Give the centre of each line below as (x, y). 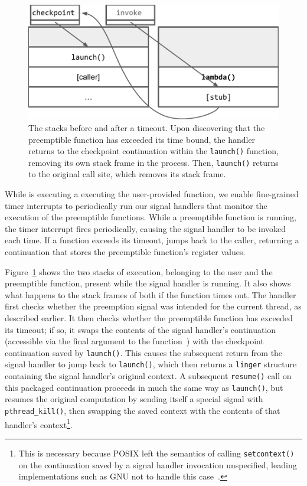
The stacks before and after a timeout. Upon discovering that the (147, 127)
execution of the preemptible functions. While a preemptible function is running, (151, 217)
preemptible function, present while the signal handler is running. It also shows (148, 283)
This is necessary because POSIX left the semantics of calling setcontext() (156, 453)
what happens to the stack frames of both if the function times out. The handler (151, 294)
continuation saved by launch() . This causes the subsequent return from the (144, 352)
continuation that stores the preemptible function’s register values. (125, 252)
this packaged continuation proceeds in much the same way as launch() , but (144, 387)
